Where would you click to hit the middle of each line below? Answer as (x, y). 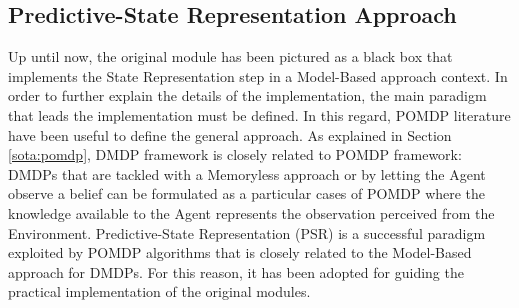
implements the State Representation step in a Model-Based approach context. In (258, 75)
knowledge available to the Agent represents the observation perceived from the (251, 212)
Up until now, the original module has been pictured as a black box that (230, 56)
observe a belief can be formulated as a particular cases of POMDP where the (247, 193)
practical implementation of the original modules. (159, 291)
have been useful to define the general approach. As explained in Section (230, 134)
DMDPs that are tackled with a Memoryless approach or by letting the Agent (247, 173)
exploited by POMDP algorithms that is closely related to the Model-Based (240, 252)
